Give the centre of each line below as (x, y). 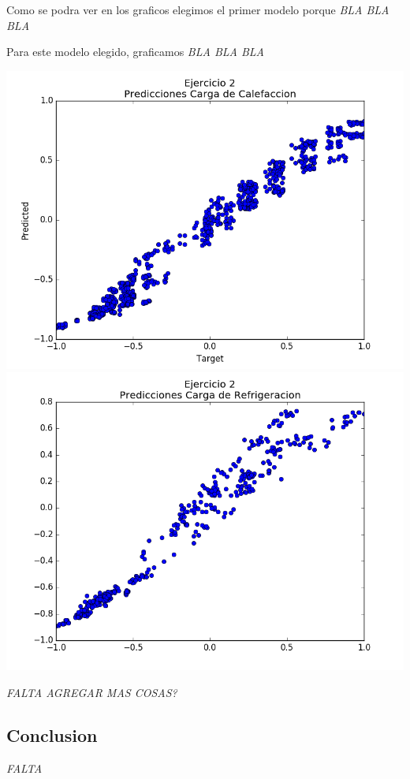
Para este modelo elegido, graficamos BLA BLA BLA (135, 52)
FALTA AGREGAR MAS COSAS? (92, 692)
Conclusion (52, 734)
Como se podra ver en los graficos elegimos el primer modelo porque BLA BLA (198, 9)
